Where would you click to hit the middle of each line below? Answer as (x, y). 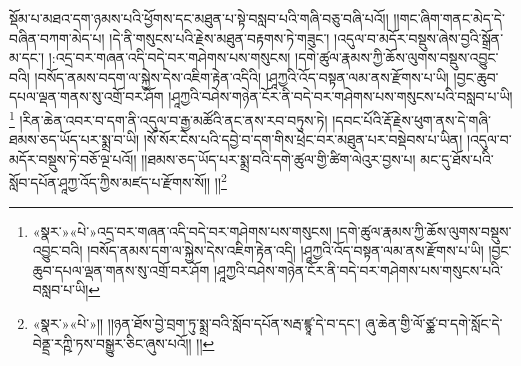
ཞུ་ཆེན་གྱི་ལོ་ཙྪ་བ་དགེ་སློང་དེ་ (434, 323)
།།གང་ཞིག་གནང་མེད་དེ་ (449, 18)
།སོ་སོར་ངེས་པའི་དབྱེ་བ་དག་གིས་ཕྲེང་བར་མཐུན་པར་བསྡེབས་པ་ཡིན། (303, 139)
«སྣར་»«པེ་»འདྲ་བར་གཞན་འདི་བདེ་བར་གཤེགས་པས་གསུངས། (182, 230)
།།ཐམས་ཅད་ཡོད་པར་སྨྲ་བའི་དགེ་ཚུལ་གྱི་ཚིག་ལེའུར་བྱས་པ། (278, 158)
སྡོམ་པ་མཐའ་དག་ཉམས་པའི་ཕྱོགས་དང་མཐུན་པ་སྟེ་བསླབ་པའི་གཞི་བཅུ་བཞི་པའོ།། (199, 18)
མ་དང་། (26, 57)
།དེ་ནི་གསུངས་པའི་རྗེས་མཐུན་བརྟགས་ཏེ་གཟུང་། (219, 37)
